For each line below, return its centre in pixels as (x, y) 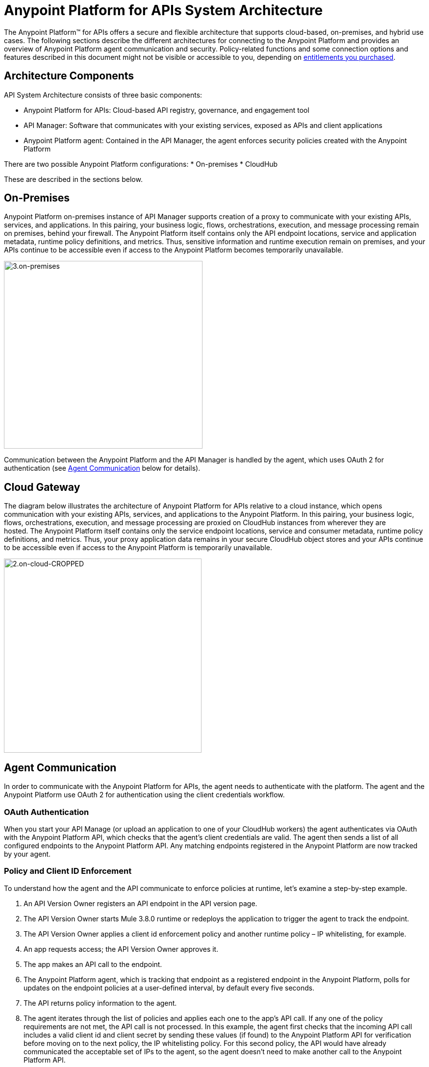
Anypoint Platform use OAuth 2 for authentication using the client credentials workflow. (144, 795)
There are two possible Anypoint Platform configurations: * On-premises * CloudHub (141, 164)
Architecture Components (69, 76)
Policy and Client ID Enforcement (68, 871)
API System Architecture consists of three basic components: (103, 95)
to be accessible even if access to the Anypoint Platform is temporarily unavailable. (138, 548)
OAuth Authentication (47, 812)
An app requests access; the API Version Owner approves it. (121, 949)
